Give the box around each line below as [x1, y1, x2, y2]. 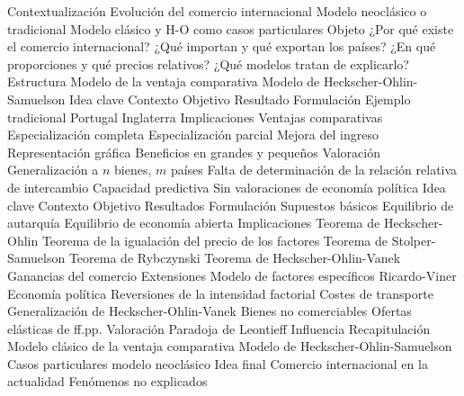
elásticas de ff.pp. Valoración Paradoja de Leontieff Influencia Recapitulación [7, 319, 431, 337]
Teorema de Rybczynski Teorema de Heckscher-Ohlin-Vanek [68, 248, 401, 267]
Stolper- [391, 230, 436, 249]
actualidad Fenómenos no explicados [7, 372, 208, 391]
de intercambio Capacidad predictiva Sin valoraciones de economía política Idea [7, 177, 446, 196]
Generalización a [7, 160, 99, 179]
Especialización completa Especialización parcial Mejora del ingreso [7, 125, 379, 144]
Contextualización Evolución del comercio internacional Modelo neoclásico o [7, 2, 427, 20]
